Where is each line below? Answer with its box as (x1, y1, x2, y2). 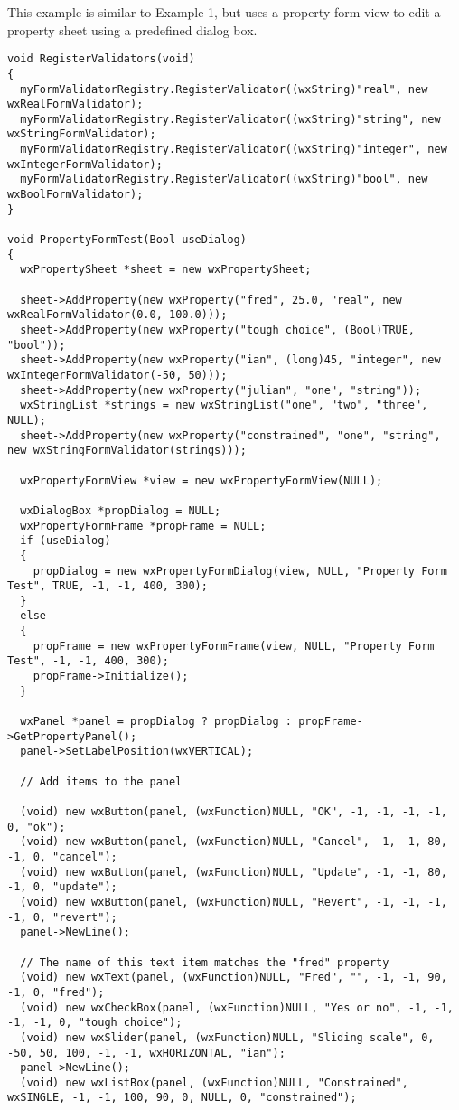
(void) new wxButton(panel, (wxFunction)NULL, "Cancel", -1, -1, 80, (20, 835, 447, 849)
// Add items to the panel (20, 775, 183, 788)
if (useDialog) (20, 534, 111, 548)
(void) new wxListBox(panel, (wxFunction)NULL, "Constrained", (20, 1076, 408, 1089)
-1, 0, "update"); (7, 880, 117, 894)
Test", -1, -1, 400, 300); (7, 654, 169, 668)
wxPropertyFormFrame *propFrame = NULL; (20, 519, 267, 532)
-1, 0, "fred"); (7, 985, 105, 999)
